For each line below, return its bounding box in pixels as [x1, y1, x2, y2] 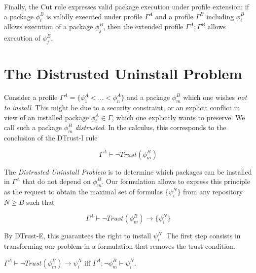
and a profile [155, 11, 193, 21]
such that [26, 196, 55, 207]
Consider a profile [4, 92, 58, 102]
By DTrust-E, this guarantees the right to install [4, 230, 151, 241]
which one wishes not [183, 92, 247, 102]
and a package [127, 92, 170, 102]
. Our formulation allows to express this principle [102, 176, 250, 186]
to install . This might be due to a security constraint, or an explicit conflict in [4, 102, 240, 112]
